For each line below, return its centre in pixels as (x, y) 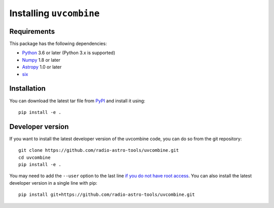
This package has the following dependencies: (58, 44)
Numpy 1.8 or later (41, 60)
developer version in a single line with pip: (53, 183)
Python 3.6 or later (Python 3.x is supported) (69, 53)
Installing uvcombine (55, 13)
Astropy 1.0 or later (42, 67)
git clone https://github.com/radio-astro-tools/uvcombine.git (99, 150)
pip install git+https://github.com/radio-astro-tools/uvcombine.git (107, 195)
